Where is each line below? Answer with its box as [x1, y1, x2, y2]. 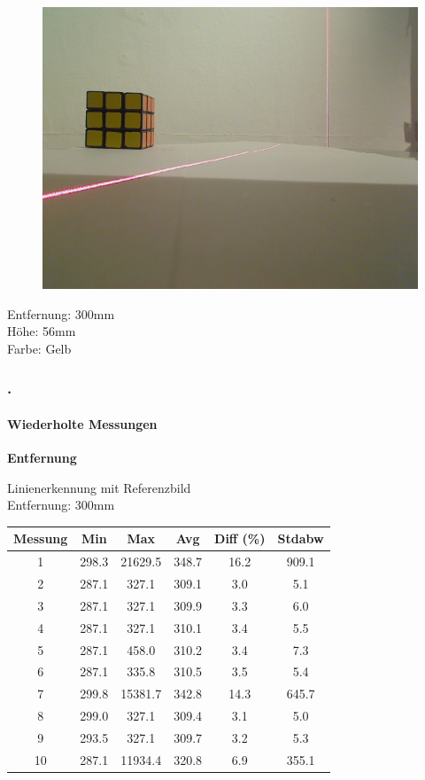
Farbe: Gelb [7, 339, 72, 357]
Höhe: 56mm [7, 322, 76, 340]
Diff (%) [214, 529, 266, 548]
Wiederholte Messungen [7, 414, 158, 433]
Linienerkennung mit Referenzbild [7, 478, 191, 496]
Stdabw [277, 529, 324, 548]
